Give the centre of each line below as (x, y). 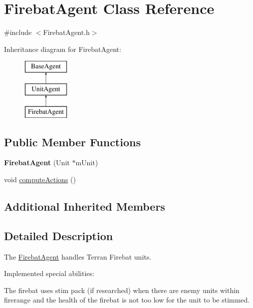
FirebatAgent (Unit (37, 162)
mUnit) (87, 162)
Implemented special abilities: (49, 273)
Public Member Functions (72, 142)
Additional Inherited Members (85, 206)
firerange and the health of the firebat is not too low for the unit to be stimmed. (127, 300)
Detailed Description (59, 235)
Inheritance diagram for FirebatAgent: (63, 49)
